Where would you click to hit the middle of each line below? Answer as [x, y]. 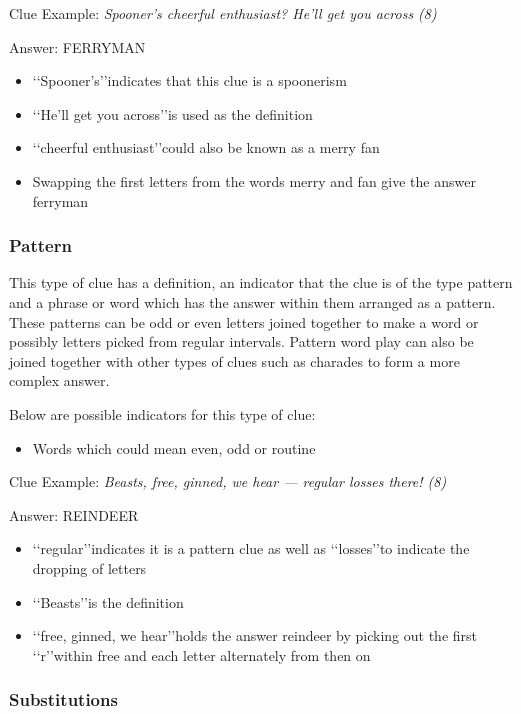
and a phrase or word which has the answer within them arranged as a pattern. [252, 301]
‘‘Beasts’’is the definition [108, 601]
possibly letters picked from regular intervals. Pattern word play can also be [241, 341]
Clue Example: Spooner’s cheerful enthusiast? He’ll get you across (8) [223, 13]
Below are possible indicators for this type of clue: [162, 413]
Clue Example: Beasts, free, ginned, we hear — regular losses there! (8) [228, 481]
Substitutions [63, 699]
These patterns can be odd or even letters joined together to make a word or [244, 321]
